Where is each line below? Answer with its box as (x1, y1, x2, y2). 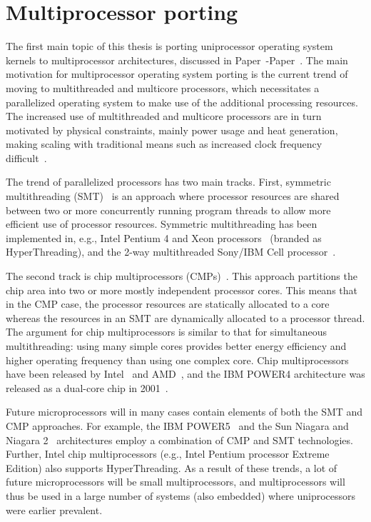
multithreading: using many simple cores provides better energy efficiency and (6, 338, 347, 353)
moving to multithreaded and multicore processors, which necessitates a (6, 80, 320, 95)
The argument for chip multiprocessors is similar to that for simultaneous (6, 324, 327, 339)
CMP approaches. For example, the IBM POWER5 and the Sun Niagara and (6, 418, 349, 433)
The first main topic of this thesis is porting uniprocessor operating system (6, 39, 333, 54)
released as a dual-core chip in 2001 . (6, 380, 168, 395)
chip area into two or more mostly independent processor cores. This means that (6, 282, 357, 297)
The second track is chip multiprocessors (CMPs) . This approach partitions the (6, 268, 357, 283)
